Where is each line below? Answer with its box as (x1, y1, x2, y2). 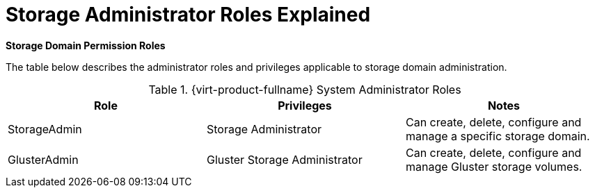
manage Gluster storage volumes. (405, 159, 582, 174)
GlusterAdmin (8, 152, 79, 167)
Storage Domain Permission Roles (6, 39, 166, 51)
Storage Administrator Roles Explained (6, 3, 371, 26)
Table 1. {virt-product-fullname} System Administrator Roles (148, 82, 461, 96)
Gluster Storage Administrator (206, 152, 363, 167)
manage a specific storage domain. (405, 128, 590, 143)
